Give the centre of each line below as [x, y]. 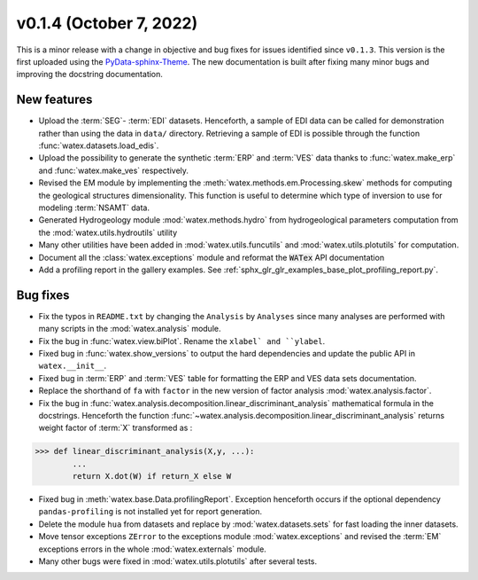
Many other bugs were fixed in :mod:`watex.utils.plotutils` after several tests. [178, 561]
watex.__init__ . [73, 366]
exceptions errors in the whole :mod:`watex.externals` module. [153, 549]
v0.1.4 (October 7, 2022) [107, 23]
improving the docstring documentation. [90, 74]
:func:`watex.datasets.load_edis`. [99, 145]
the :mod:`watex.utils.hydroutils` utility [108, 232]
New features [54, 100]
